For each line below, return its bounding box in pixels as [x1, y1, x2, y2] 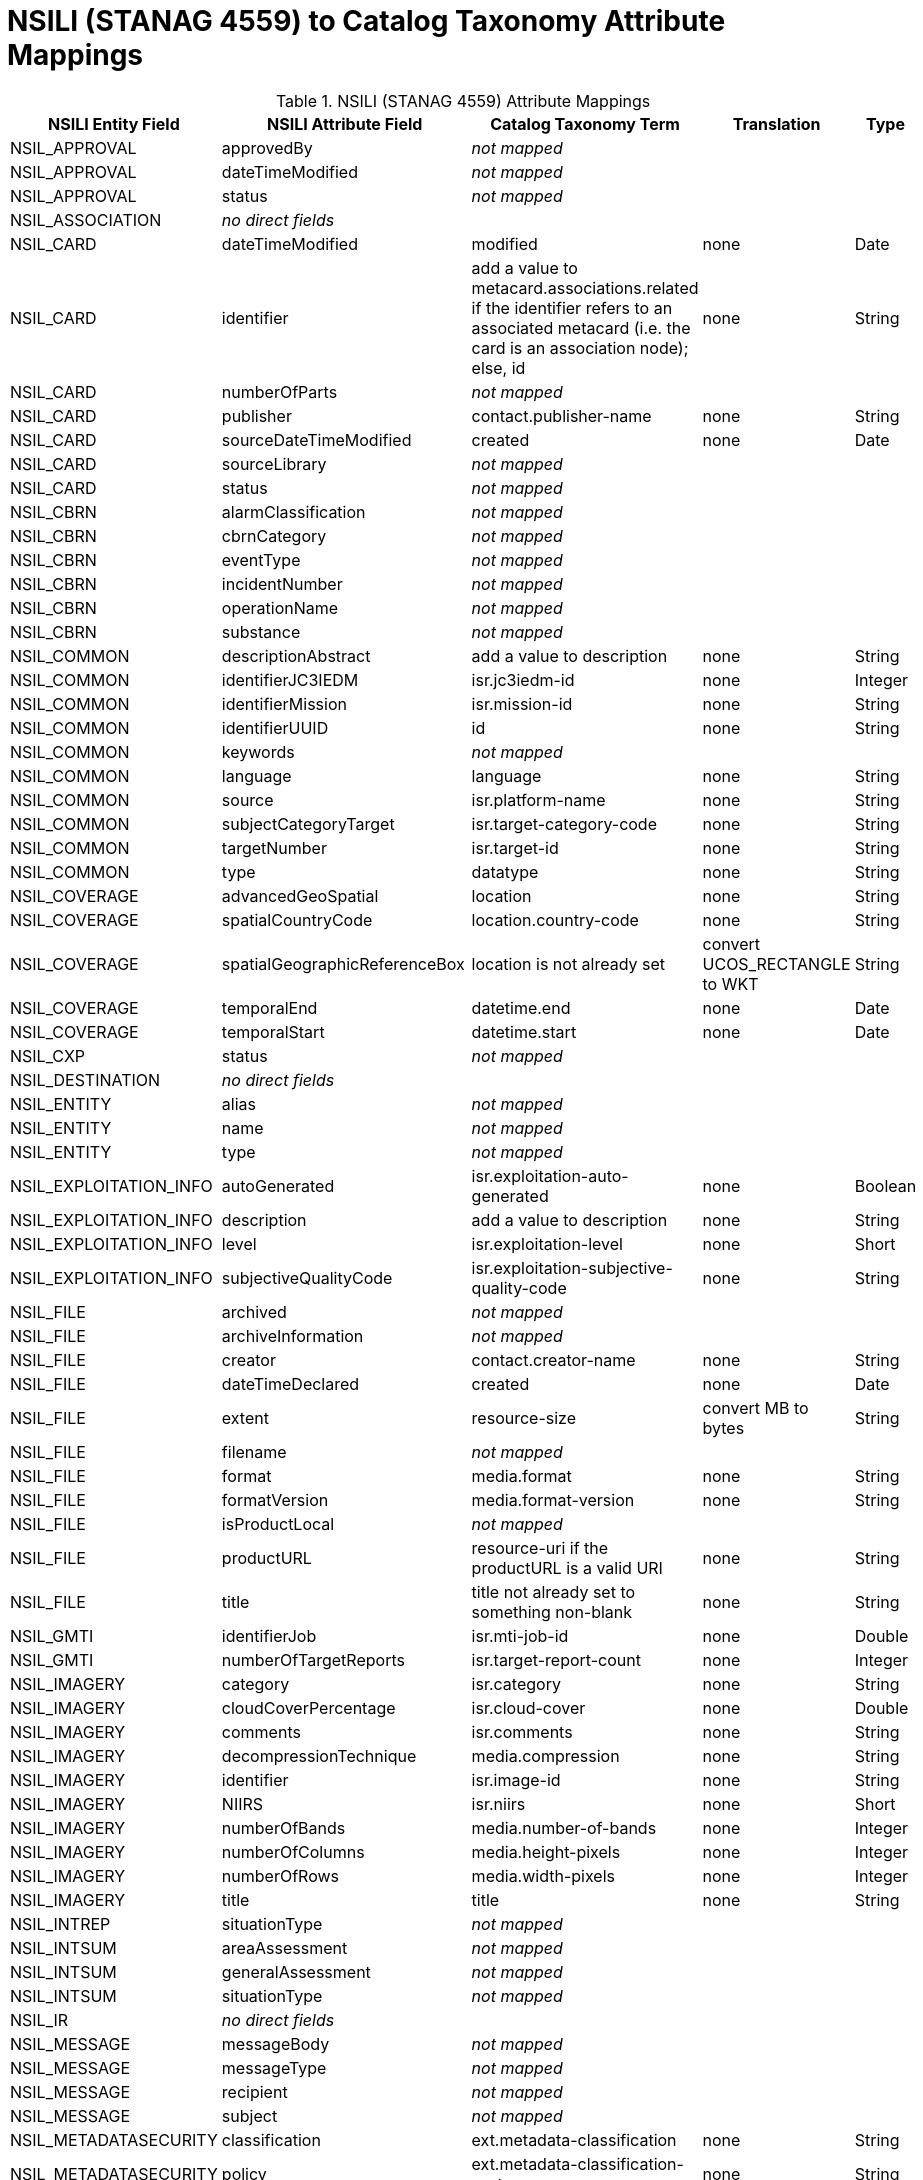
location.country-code [471, 909, 639, 930]
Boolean [854, 1175, 917, 1196]
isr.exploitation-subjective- [471, 1257, 673, 1278]
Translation [732, 113, 821, 134]
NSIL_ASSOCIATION [10, 209, 162, 230]
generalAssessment [221, 1961, 371, 1982]
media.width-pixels [471, 1865, 615, 1886]
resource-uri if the [471, 1537, 609, 1558]
